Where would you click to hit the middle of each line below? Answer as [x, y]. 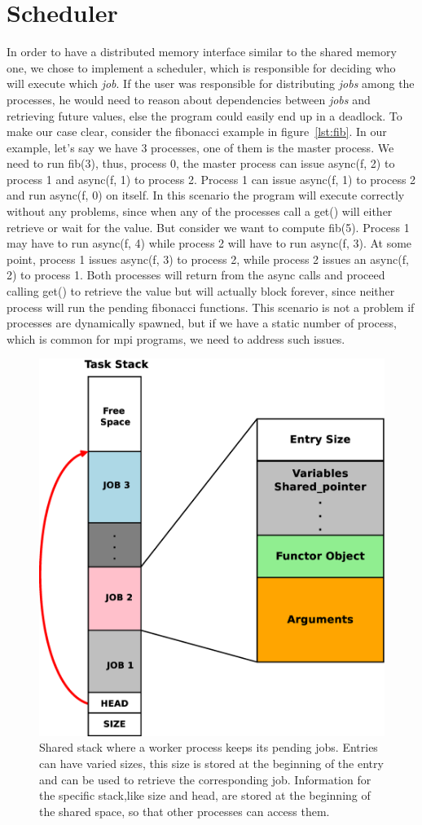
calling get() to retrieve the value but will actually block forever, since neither [201, 291]
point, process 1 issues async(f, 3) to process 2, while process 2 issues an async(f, [208, 259]
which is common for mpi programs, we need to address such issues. [176, 338]
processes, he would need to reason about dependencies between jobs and [189, 99]
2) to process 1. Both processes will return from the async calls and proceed [196, 275]
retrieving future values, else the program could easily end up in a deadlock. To [204, 115]
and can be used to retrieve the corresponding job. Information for [205, 779]
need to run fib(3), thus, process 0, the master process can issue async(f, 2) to [201, 163]
